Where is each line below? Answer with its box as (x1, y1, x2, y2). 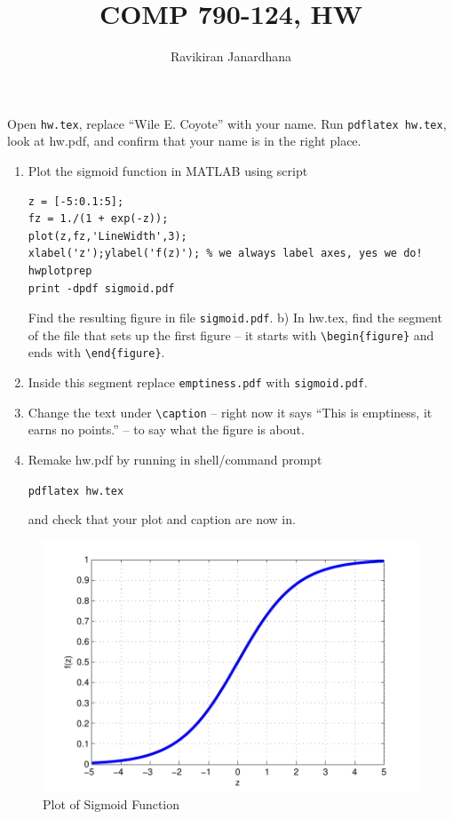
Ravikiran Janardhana (170, 47, 292, 66)
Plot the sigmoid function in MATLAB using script (28, 161, 308, 179)
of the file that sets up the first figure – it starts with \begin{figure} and (28, 325, 434, 344)
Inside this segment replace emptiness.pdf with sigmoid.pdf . (28, 373, 368, 392)
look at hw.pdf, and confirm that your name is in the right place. (7, 131, 362, 150)
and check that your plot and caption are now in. (28, 510, 296, 529)
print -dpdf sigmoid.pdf (28, 282, 175, 295)
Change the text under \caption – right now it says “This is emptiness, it (28, 402, 433, 421)
